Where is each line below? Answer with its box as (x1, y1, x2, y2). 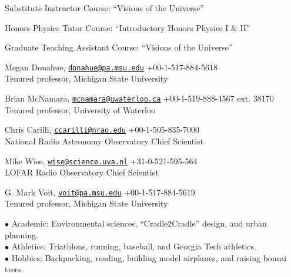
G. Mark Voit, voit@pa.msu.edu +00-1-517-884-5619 (5, 185, 195, 198)
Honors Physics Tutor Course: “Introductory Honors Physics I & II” (5, 21, 250, 33)
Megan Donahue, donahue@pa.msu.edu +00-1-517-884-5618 (5, 60, 218, 73)
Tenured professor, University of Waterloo (5, 103, 156, 116)
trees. (5, 263, 24, 275)
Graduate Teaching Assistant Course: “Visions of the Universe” (5, 41, 233, 53)
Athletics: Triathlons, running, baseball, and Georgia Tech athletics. (11, 240, 256, 252)
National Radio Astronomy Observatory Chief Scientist (5, 134, 204, 147)
